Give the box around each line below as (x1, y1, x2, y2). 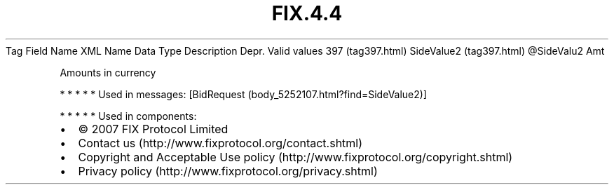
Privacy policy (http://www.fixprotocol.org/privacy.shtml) (78, 163, 378, 178)
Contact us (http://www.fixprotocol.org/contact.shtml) (78, 135, 363, 150)
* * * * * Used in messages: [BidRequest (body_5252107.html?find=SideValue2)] (60, 88, 428, 100)
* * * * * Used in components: (60, 109, 197, 122)
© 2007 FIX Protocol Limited (78, 121, 228, 136)
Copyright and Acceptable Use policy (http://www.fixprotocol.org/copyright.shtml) (78, 149, 513, 164)
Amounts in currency (60, 66, 156, 79)
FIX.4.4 (271, 1, 343, 25)
